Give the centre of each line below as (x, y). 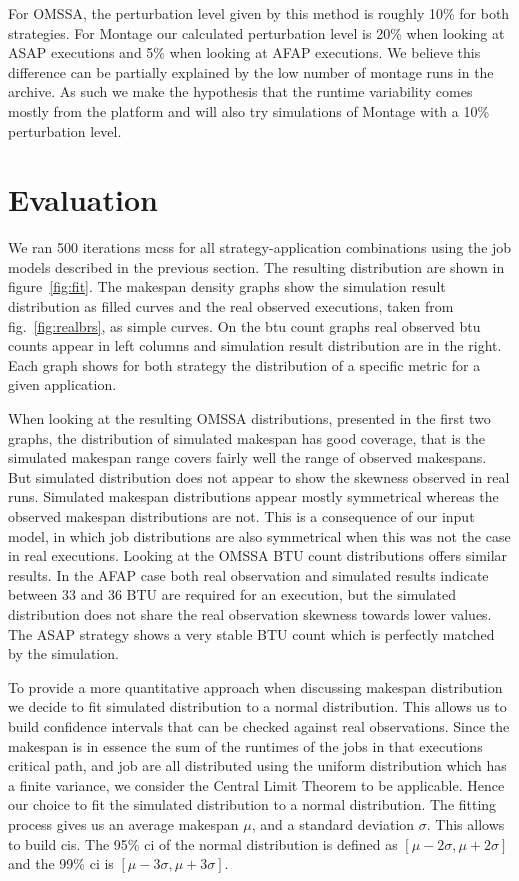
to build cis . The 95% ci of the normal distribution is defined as (203, 843)
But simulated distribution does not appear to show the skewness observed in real (259, 476)
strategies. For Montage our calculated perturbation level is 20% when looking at (256, 32)
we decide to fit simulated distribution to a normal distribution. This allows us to (257, 706)
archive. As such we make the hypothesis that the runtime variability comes (240, 91)
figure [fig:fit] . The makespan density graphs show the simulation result (227, 286)
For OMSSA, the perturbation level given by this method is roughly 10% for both (259, 13)
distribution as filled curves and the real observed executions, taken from (231, 306)
